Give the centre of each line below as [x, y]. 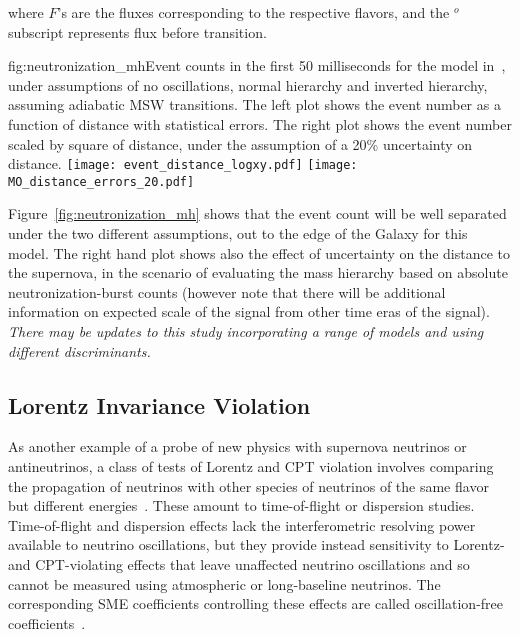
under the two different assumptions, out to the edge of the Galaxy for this [238, 233]
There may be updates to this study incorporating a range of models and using [246, 331]
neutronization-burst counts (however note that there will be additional [227, 291]
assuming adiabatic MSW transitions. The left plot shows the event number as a [254, 104]
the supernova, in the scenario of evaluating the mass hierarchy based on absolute [258, 272]
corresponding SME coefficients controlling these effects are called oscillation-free [256, 603]
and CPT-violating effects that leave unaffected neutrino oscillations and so [239, 563]
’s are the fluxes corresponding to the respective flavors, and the [253, 12]
